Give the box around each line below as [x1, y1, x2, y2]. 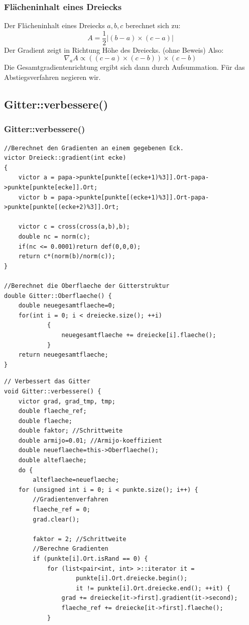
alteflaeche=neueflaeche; [33, 476, 119, 484]
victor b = [18, 193, 55, 201]
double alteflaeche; [18, 457, 87, 464]
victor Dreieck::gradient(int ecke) [4, 154, 127, 162]
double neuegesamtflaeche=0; [18, 302, 115, 309]
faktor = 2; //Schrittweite [33, 535, 127, 543]
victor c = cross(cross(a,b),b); [18, 223, 130, 231]
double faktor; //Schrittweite [18, 427, 123, 435]
